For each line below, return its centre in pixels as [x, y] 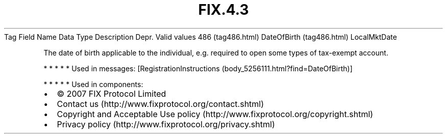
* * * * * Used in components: [93, 84]
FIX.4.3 [224, 10]
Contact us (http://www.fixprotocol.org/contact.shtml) [160, 104]
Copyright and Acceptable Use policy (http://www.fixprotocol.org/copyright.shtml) [215, 114]
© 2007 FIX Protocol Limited [111, 93]
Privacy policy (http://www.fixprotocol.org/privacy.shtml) [166, 124]
